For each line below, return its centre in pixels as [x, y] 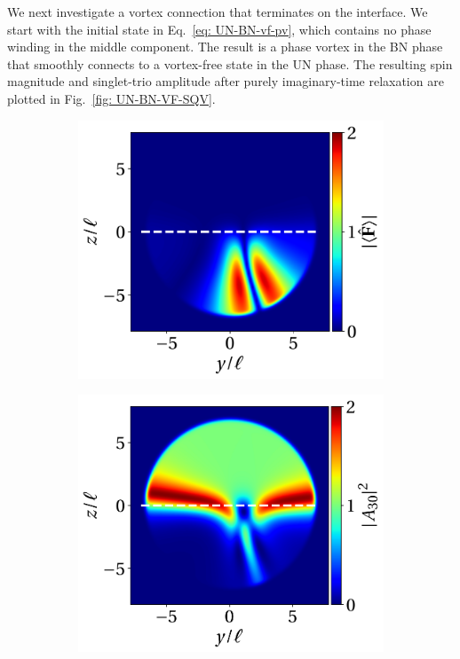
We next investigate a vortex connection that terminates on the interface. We [218, 12]
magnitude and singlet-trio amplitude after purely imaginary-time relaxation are [226, 81]
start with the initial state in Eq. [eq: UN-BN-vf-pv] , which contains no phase [219, 29]
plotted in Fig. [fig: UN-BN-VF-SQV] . [111, 98]
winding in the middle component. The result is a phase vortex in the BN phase [225, 47]
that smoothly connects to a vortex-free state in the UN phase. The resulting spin [230, 63]
